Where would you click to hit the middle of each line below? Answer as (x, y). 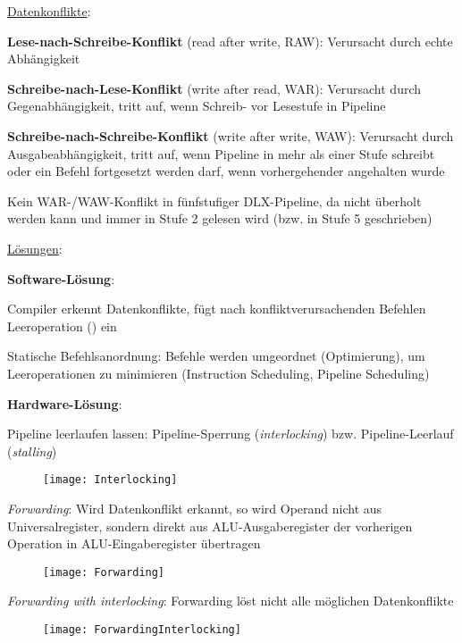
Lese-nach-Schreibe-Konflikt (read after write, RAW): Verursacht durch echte (230, 41)
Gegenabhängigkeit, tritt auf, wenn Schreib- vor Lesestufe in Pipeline (197, 106)
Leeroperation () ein (62, 326)
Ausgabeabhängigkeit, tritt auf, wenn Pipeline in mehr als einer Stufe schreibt (221, 153)
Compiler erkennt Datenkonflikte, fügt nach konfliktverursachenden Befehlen (217, 309)
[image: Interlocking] (110, 480)
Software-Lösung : (61, 278)
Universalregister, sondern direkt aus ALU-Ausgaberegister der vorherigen (210, 526)
